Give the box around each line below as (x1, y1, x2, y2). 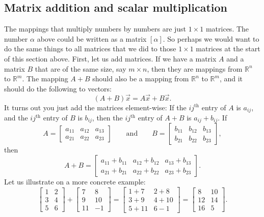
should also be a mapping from (92, 73, 189, 84)
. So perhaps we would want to (163, 33, 259, 44)
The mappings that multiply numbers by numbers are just (4, 23, 187, 34)
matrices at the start (196, 43, 260, 54)
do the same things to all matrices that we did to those (4, 43, 176, 54)
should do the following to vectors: (4, 83, 112, 94)
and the (4, 112, 28, 123)
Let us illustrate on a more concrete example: (4, 176, 146, 187)
